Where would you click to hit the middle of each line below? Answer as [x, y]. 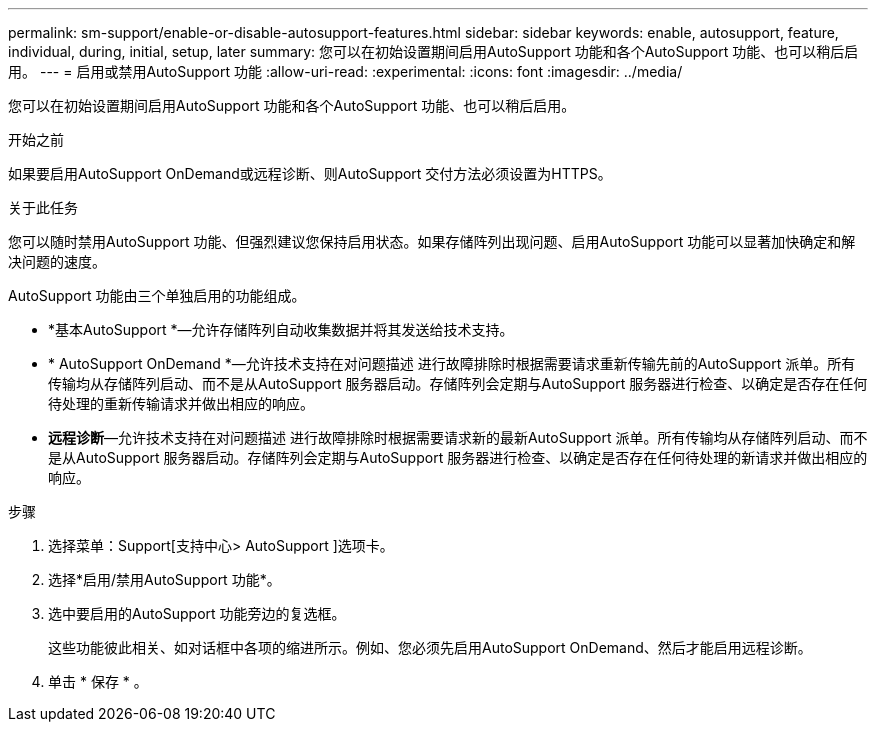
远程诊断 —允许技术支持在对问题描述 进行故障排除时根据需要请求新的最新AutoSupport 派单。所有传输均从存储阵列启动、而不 [458, 437]
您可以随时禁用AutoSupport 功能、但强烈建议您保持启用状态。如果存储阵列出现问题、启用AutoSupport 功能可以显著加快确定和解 [432, 241]
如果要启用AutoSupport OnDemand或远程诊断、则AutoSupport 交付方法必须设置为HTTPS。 [310, 173]
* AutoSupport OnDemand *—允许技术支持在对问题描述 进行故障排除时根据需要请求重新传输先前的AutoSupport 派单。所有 [452, 363]
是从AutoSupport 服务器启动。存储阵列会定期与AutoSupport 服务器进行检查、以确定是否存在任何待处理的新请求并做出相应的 [458, 457]
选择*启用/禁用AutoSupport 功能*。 [164, 579]
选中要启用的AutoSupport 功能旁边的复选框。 [197, 613]
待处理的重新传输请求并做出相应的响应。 [181, 403]
